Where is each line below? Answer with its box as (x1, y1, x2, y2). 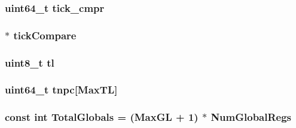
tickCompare (13, 27, 77, 42)
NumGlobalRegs (210, 110, 292, 124)
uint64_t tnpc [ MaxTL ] (5, 82, 118, 97)
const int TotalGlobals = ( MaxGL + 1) (5, 110, 199, 124)
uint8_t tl (5, 55, 54, 70)
